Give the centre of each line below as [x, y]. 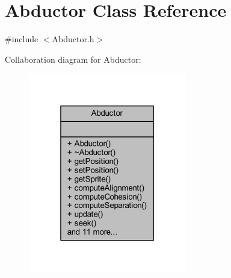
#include [22, 39]
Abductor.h [73, 39]
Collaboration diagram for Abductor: [73, 59]
